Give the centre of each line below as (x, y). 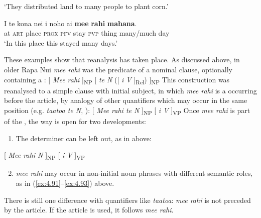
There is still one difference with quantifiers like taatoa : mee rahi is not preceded (127, 200)
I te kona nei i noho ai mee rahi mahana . (71, 23)
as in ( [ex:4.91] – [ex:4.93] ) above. (65, 183)
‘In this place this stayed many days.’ (61, 42)
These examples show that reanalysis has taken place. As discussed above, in (122, 60)
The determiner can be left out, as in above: (84, 138)
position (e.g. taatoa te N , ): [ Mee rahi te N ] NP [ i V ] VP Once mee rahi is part (127, 111)
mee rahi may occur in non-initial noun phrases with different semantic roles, (134, 173)
